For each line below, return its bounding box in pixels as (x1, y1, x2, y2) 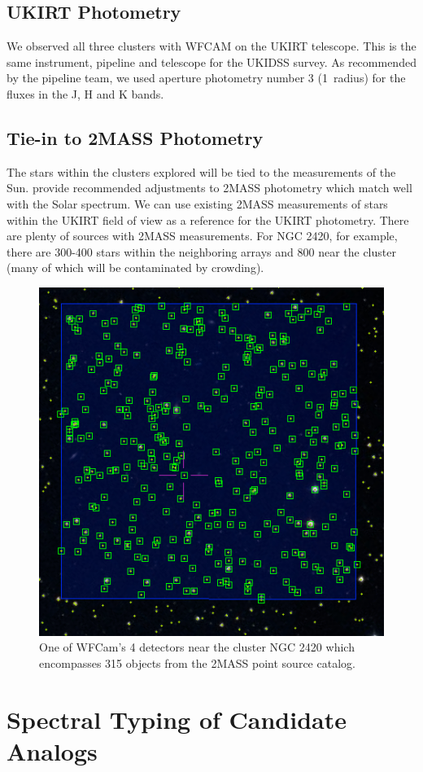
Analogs (7, 734, 98, 767)
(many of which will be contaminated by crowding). (7, 259, 264, 276)
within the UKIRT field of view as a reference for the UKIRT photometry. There (7, 211, 409, 228)
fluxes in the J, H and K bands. (7, 85, 164, 102)
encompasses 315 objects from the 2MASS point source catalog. (39, 654, 355, 671)
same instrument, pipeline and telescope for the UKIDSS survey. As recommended (7, 53, 416, 70)
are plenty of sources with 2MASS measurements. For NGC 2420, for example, (7, 227, 398, 244)
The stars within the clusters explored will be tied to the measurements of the (7, 163, 396, 180)
